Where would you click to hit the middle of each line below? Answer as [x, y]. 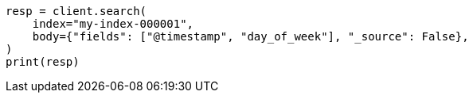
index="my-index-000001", [113, 24]
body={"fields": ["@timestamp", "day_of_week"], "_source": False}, [250, 36]
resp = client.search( [76, 11]
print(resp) [43, 62]
